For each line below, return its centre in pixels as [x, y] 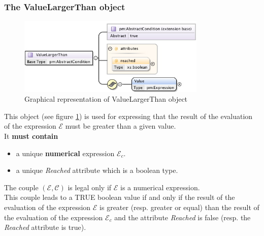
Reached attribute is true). [45, 227]
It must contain [31, 136]
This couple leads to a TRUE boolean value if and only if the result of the [120, 197]
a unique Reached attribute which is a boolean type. [97, 170]
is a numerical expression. [160, 187]
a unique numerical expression [65, 153]
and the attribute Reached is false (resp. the [183, 217]
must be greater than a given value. [121, 126]
